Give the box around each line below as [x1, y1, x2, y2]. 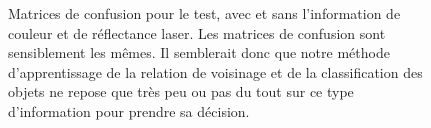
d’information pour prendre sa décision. [8, 100, 250, 121]
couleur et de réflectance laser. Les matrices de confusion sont [8, 22, 386, 43]
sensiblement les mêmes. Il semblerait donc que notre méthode [8, 42, 390, 63]
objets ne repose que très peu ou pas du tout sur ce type [8, 81, 354, 102]
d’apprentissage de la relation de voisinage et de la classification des [8, 61, 423, 82]
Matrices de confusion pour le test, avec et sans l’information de [8, 3, 401, 23]
